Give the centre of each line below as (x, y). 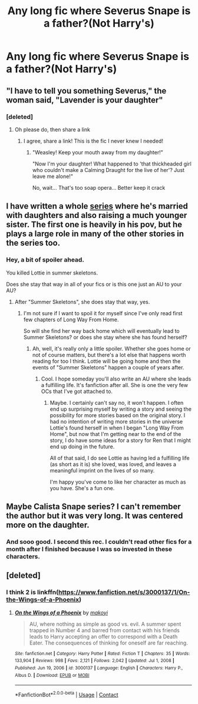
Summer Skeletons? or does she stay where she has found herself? (105, 337)
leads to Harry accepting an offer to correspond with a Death (103, 636)
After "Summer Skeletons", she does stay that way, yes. (82, 302)
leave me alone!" (53, 176)
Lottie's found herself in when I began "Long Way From (117, 428)
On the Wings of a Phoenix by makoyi (61, 612)
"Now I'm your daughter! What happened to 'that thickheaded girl (112, 164)
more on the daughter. (48, 525)
